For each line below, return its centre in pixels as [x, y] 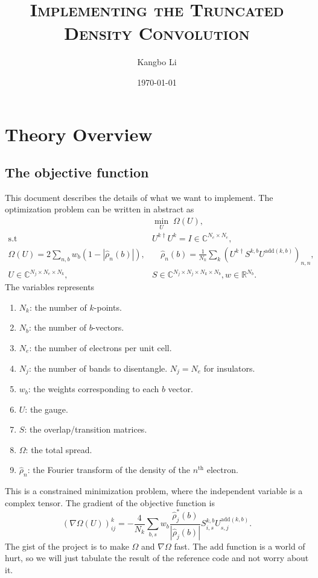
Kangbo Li [157, 62]
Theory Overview [79, 134]
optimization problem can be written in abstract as [100, 209]
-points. [108, 307]
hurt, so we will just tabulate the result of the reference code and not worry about [157, 558]
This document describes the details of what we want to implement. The [139, 197]
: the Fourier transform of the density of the [109, 470]
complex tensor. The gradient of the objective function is [110, 502]
